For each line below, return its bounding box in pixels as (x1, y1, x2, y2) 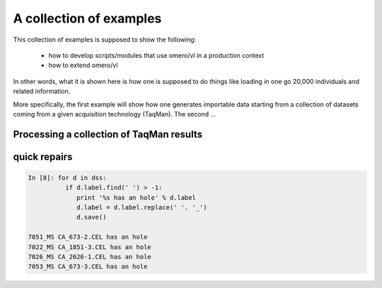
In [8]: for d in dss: (28, 174, 107, 181)
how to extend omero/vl (48, 61, 118, 70)
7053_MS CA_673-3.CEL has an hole (28, 263, 148, 271)
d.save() (76, 213, 107, 222)
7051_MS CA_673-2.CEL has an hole (28, 233, 148, 241)
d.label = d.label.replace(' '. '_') (76, 203, 208, 212)
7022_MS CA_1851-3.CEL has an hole (28, 243, 151, 251)
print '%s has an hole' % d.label (76, 193, 196, 201)
